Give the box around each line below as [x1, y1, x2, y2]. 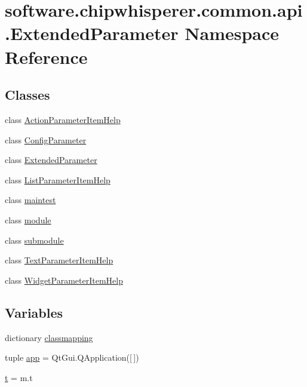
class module [5, 213, 51, 226]
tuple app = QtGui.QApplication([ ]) [5, 351, 139, 364]
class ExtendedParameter [5, 153, 97, 166]
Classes [5, 85, 50, 104]
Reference [5, 44, 88, 69]
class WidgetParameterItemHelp [5, 274, 123, 286]
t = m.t [5, 371, 33, 383]
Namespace [185, 21, 280, 45]
